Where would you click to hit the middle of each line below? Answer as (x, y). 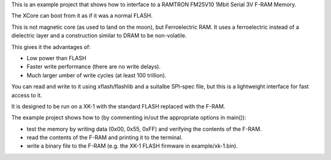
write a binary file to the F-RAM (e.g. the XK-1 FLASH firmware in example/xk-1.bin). (132, 146)
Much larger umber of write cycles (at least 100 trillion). (97, 75)
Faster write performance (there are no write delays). (94, 67)
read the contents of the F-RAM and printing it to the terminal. (105, 137)
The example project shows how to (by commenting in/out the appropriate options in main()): (129, 118)
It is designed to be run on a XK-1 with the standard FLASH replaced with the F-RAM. (118, 106)
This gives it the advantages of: (51, 47)
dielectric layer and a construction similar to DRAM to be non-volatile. (99, 36)
